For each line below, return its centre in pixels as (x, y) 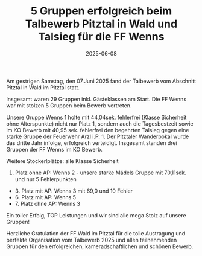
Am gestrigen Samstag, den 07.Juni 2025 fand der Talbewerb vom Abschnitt (101, 81)
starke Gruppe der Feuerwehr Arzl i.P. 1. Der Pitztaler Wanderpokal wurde (98, 136)
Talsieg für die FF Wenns (101, 37)
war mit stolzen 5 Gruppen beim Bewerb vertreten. (69, 105)
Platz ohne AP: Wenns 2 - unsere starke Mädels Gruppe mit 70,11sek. (100, 173)
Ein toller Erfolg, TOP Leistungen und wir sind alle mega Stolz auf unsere (96, 215)
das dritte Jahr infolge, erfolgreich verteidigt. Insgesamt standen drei (92, 142)
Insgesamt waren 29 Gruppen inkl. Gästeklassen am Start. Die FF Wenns (96, 99)
